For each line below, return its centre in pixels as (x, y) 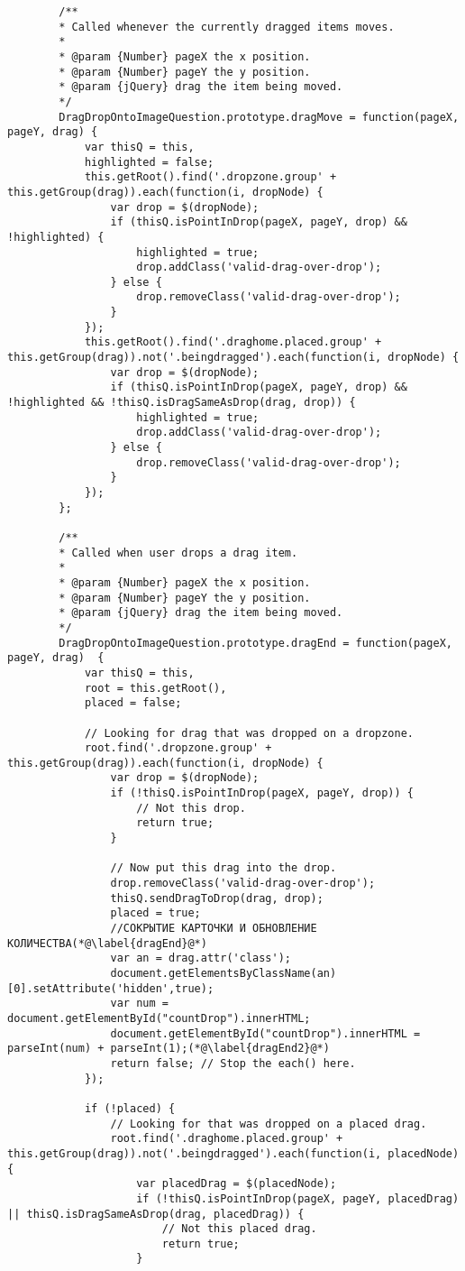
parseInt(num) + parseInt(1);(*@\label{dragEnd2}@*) (169, 1049)
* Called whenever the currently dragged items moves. (227, 27)
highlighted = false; (149, 162)
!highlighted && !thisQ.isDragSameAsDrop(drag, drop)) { (182, 403)
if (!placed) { (130, 1108)
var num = (139, 1004)
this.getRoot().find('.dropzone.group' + (210, 177)
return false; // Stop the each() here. (233, 1063)
